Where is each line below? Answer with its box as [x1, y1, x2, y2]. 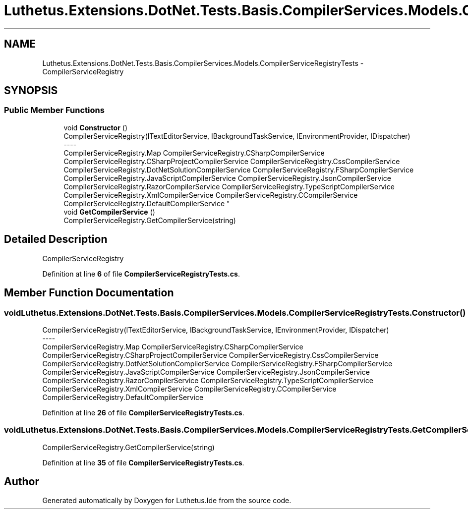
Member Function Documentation [4, 286, 174, 299]
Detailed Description [4, 233, 108, 246]
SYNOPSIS [4, 84, 58, 97]
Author [4, 475, 39, 488]
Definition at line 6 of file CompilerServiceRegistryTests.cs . [42, 269, 240, 278]
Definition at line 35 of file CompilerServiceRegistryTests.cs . [42, 458, 244, 467]
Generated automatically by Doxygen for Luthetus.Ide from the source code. [42, 496, 292, 505]
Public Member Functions [4, 105, 105, 115]
